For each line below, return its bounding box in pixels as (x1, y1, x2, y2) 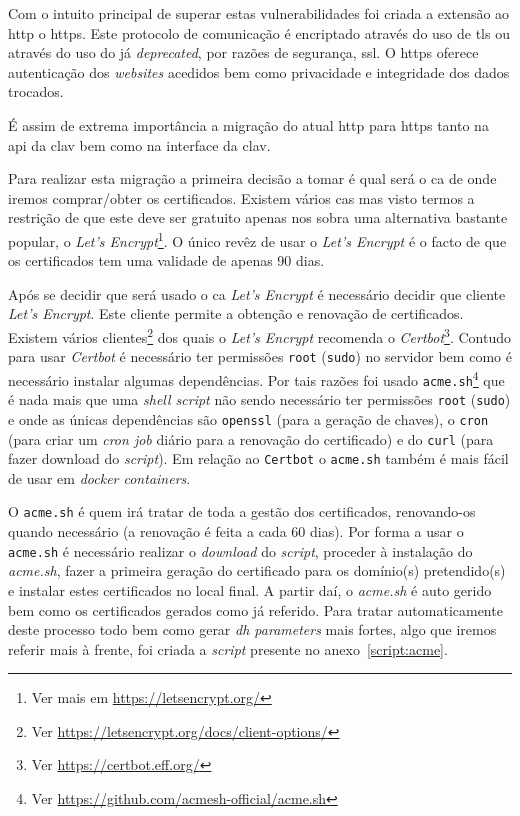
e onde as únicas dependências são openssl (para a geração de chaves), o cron (8, 408, 489, 429)
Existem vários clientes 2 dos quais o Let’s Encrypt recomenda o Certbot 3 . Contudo (8, 323, 512, 347)
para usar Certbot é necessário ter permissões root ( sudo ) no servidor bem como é (8, 346, 512, 367)
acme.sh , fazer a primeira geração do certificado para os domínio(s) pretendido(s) (8, 560, 506, 581)
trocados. (8, 81, 64, 102)
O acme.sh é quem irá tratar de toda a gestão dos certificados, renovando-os (8, 501, 476, 522)
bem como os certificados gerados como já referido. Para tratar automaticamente (8, 599, 503, 620)
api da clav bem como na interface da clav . (8, 134, 271, 155)
